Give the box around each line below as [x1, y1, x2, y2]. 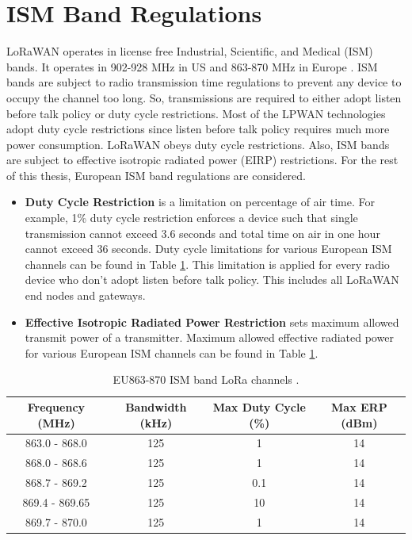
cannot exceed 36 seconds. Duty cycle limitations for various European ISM [25, 240, 392, 257]
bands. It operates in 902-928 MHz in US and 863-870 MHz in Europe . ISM [6, 58, 378, 75]
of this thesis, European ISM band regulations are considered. [6, 167, 306, 183]
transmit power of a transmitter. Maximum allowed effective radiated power [25, 329, 394, 346]
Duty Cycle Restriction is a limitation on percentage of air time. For [25, 193, 375, 210]
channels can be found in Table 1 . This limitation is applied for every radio [25, 255, 390, 272]
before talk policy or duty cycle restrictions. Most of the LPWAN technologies [6, 105, 386, 121]
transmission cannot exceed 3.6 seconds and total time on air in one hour [25, 224, 380, 241]
